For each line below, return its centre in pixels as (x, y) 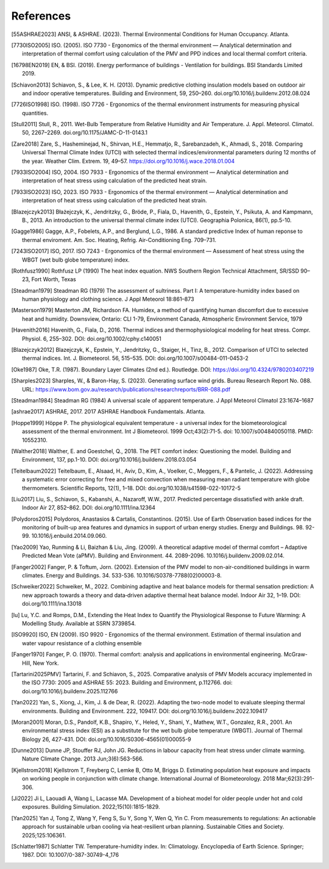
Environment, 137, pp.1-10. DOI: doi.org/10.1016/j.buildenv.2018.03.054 (109, 460)
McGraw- (295, 654)
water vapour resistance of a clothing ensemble (82, 643)
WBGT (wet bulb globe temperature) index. (76, 260)
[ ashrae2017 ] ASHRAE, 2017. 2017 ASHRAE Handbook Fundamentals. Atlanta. (108, 412)
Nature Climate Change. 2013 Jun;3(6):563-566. (83, 759)
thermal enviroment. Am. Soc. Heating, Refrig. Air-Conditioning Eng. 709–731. (119, 240)
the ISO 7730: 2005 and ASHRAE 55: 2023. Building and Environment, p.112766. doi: (127, 682)
